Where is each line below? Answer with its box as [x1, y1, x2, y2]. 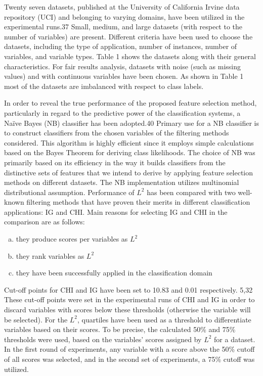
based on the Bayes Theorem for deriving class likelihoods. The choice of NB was [4, 147, 255, 158]
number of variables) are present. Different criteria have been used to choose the [4, 31, 253, 41]
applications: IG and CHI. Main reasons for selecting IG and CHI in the [4, 206, 228, 217]
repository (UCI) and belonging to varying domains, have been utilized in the [4, 11, 245, 22]
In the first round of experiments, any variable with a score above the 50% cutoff [4, 344, 255, 354]
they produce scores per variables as [16, 233, 128, 244]
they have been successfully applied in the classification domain [16, 267, 212, 278]
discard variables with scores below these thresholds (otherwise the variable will [4, 304, 251, 315]
